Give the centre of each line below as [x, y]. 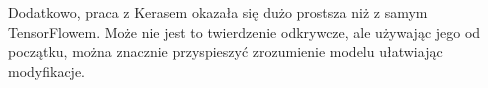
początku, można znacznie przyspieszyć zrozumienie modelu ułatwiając [225, 51]
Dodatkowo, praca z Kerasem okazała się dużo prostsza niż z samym [218, 12]
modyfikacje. [47, 70]
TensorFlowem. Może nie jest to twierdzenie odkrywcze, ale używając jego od [244, 31]
